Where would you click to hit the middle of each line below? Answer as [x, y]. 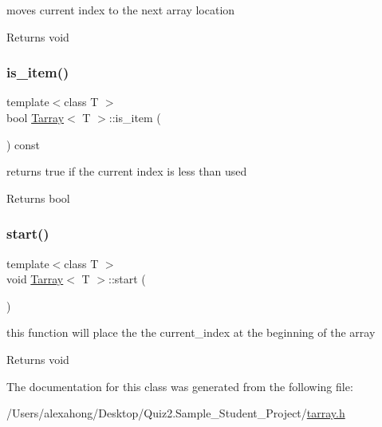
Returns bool [38, 198]
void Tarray [35, 279]
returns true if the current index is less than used [127, 171]
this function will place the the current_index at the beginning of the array [191, 332]
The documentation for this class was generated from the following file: [180, 386]
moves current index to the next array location [121, 10]
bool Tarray [35, 117]
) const [24, 144]
